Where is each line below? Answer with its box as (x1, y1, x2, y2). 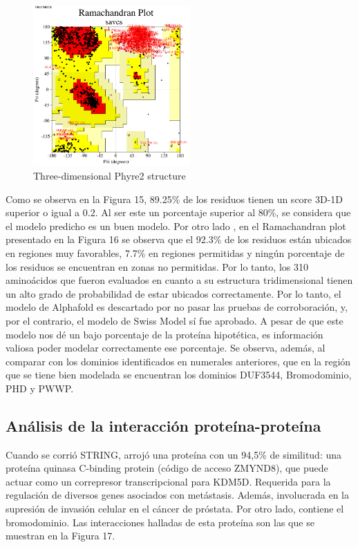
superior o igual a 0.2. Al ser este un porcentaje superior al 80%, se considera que (6, 205, 351, 220)
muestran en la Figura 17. (6, 528, 115, 543)
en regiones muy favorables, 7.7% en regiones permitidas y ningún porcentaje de (6, 245, 345, 260)
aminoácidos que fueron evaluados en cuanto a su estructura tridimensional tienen (6, 273, 353, 287)
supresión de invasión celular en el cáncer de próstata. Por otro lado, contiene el (6, 501, 344, 516)
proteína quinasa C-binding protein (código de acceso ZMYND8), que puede (6, 461, 328, 475)
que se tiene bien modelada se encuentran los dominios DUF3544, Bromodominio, (6, 367, 352, 382)
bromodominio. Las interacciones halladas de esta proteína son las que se (6, 515, 314, 529)
